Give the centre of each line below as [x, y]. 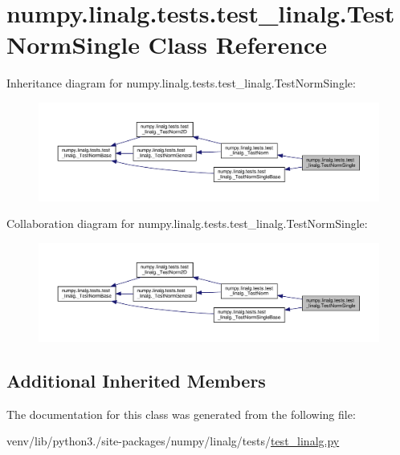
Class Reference [238, 45]
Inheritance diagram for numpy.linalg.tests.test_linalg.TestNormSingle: [181, 83]
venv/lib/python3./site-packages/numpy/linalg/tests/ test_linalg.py [173, 441]
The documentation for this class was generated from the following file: [181, 414]
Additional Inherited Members [136, 381]
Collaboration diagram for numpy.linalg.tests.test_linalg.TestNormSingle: [187, 223]
